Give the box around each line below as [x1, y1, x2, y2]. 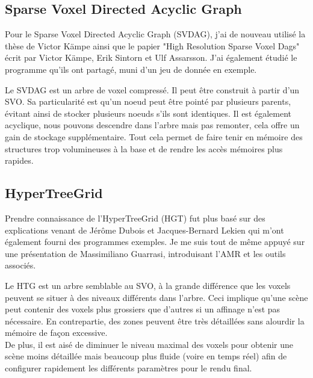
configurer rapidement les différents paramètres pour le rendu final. [5, 362, 252, 374]
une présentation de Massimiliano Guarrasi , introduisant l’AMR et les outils [5, 247, 286, 259]
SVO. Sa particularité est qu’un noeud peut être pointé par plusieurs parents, [5, 95, 291, 108]
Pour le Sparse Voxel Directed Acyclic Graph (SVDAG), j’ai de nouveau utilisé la [5, 28, 306, 40]
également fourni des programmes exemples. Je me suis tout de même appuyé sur [5, 235, 305, 248]
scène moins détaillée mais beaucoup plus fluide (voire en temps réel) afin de [5, 350, 287, 362]
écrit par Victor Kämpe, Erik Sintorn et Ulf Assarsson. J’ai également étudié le [5, 51, 297, 64]
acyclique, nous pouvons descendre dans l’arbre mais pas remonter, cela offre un [5, 119, 300, 131]
